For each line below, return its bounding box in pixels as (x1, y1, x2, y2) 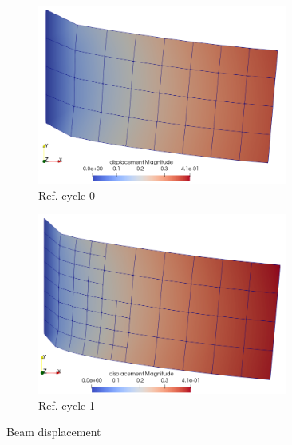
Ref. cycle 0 (38, 186, 95, 203)
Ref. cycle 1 (38, 396, 95, 413)
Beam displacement (6, 423, 101, 440)
